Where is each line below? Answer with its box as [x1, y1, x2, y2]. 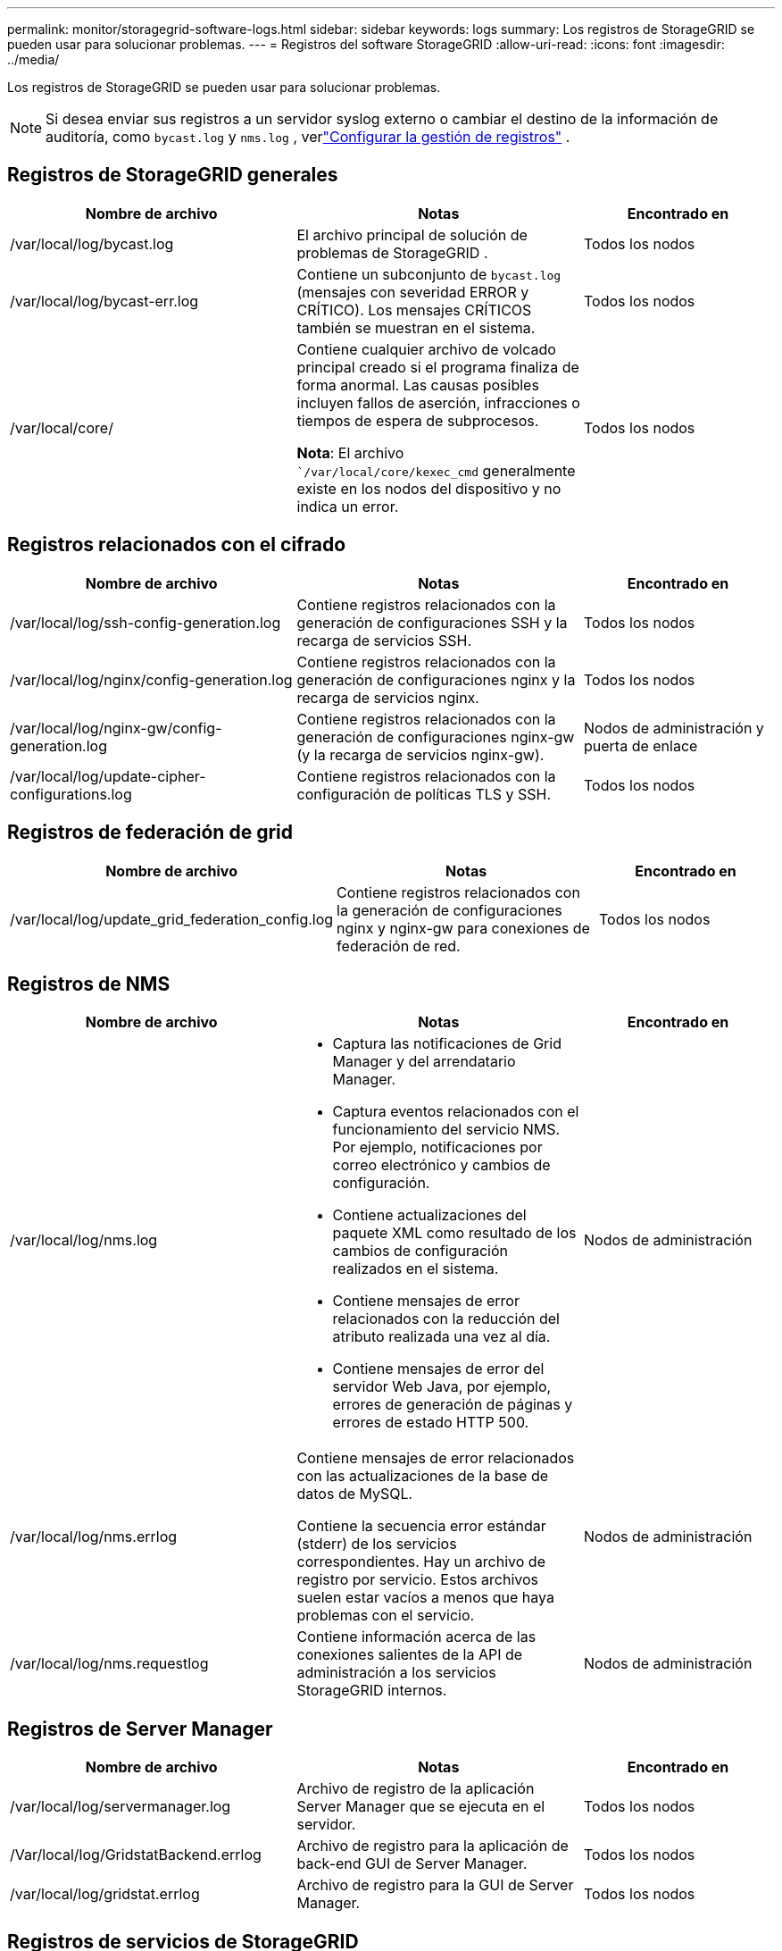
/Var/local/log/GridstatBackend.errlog [10, 1846, 262, 1864]
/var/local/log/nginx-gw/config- [10, 718, 222, 737]
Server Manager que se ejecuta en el [296, 1797, 545, 1816]
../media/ [7, 52, 60, 67]
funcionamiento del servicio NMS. [332, 1120, 561, 1139]
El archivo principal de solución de [296, 225, 528, 244]
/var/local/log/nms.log [10, 1231, 158, 1250]
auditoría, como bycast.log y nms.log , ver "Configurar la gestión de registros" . [46, 128, 570, 146]
